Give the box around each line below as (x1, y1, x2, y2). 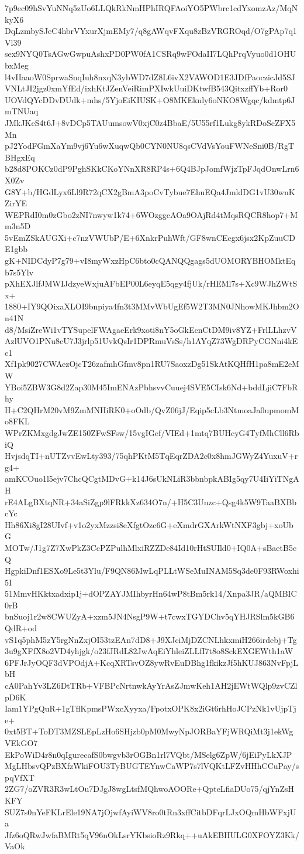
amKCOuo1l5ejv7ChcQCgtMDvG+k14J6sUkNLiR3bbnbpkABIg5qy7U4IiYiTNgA (5, 472, 299, 485)
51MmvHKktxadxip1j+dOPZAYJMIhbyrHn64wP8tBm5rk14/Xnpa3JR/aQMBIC (5, 587, 297, 600)
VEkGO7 (5, 737, 38, 748)
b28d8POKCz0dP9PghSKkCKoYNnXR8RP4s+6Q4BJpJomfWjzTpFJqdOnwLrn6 (5, 162, 299, 175)
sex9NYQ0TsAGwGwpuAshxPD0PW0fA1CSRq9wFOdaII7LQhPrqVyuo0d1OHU (5, 47, 296, 60)
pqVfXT (5, 771, 34, 783)
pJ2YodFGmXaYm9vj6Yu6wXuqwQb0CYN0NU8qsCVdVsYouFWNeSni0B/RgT (5, 140, 295, 152)
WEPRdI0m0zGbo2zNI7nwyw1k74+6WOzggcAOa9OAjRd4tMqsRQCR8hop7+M (5, 208, 298, 220)
